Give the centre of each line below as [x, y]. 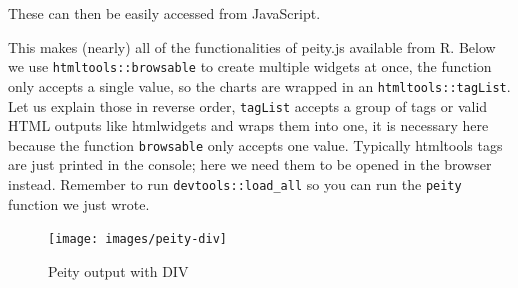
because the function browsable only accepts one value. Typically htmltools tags [255, 144]
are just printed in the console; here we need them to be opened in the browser [250, 164]
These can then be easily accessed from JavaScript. [164, 13]
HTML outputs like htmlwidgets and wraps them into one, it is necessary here [248, 125]
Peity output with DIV [118, 270]
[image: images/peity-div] [137, 239]
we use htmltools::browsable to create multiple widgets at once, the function [250, 66]
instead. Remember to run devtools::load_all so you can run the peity [235, 184]
